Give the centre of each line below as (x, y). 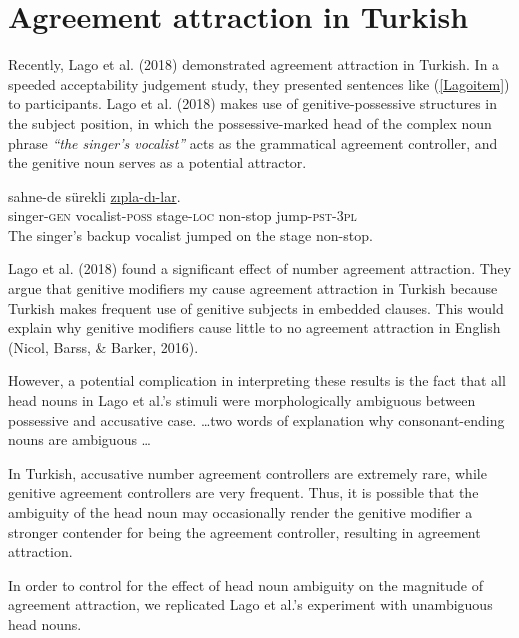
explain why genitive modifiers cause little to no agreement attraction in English (254, 327)
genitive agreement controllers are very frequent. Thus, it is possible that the (243, 492)
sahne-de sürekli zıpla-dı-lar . (94, 195)
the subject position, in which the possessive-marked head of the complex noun (250, 122)
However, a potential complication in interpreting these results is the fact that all (257, 380)
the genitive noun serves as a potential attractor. (157, 162)
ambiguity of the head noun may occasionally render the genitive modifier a (240, 512)
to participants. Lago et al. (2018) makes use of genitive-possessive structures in (253, 103)
